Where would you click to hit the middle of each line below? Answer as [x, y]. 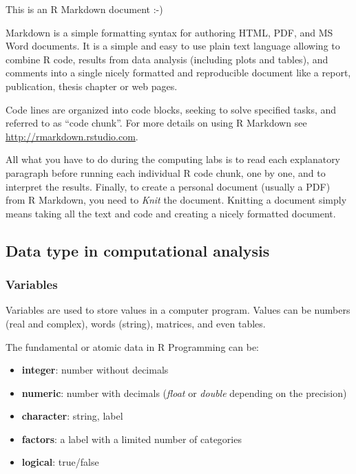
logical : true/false [60, 462]
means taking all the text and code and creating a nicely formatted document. [171, 213]
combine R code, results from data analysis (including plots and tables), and [167, 59]
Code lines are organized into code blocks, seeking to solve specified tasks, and [171, 109]
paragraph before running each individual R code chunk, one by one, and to [166, 172]
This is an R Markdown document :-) [84, 9]
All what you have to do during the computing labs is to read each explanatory [173, 159]
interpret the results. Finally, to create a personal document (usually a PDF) [168, 186]
